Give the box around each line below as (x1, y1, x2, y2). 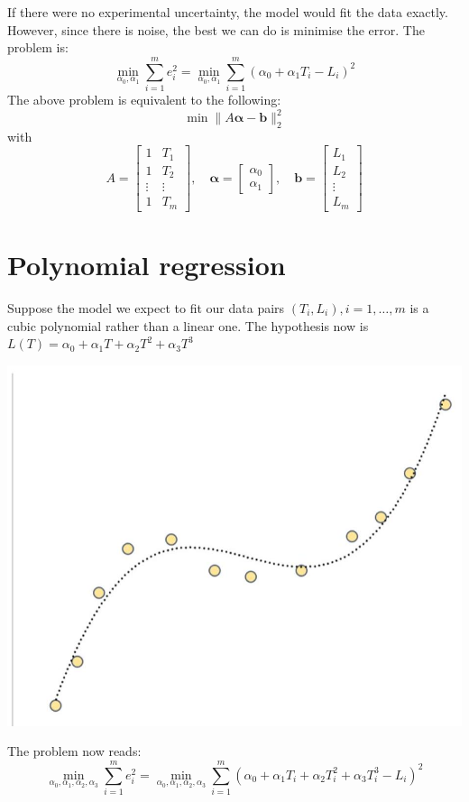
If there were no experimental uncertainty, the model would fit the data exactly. (7, 3, 448, 21)
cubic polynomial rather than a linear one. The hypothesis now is (7, 316, 369, 335)
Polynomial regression (7, 246, 286, 283)
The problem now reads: (7, 742, 142, 761)
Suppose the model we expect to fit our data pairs (7, 299, 285, 318)
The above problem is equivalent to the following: (7, 89, 281, 108)
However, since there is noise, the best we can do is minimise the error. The (7, 20, 425, 39)
